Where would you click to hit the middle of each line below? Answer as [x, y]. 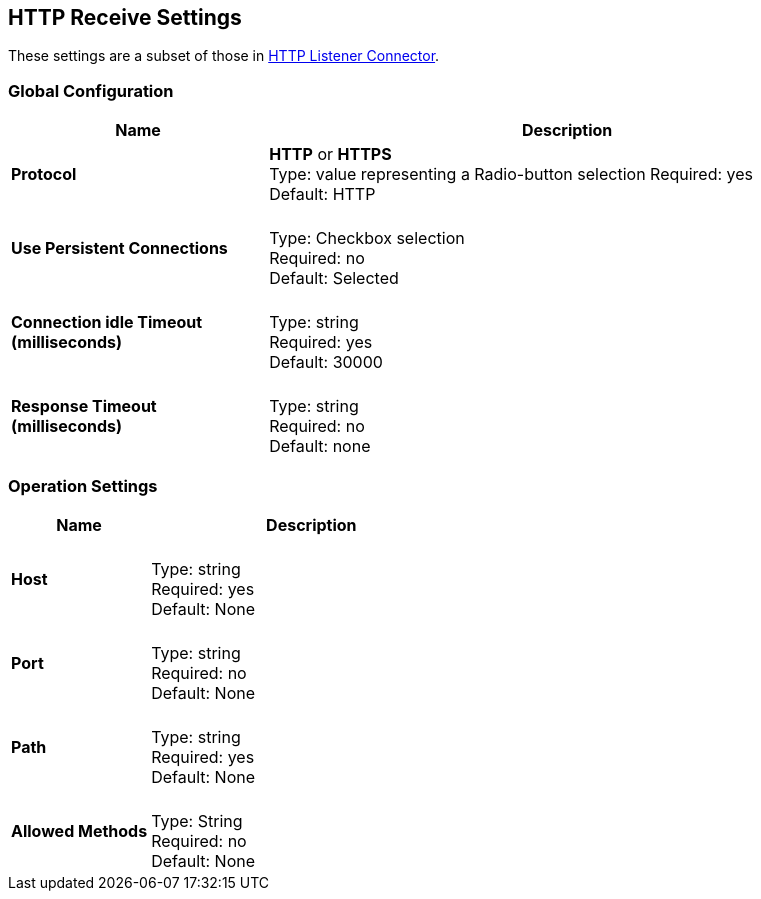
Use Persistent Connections [119, 248]
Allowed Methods [79, 830]
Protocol [44, 174]
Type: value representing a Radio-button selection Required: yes [511, 174]
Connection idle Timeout [107, 322]
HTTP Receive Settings [125, 17]
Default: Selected [334, 278]
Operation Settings [83, 485]
